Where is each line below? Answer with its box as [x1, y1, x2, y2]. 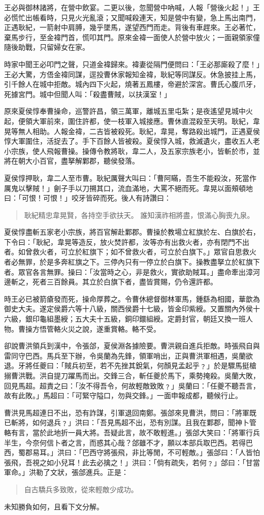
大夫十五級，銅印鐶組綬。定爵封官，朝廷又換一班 [82, 313, 246, 324]
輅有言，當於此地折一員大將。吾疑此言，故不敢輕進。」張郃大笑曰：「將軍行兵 [4, 427, 260, 437]
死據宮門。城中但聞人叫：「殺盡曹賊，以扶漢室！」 [4, 88, 171, 99]
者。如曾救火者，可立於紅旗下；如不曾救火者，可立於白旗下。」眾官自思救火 [4, 246, 256, 257]
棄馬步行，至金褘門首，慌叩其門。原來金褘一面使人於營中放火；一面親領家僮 [4, 31, 260, 42]
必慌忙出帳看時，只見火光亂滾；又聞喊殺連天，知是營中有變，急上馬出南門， [4, 12, 260, 22]
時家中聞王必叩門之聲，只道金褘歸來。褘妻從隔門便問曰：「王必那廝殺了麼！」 [4, 58, 260, 69]
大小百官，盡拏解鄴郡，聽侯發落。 [25, 155, 139, 166]
